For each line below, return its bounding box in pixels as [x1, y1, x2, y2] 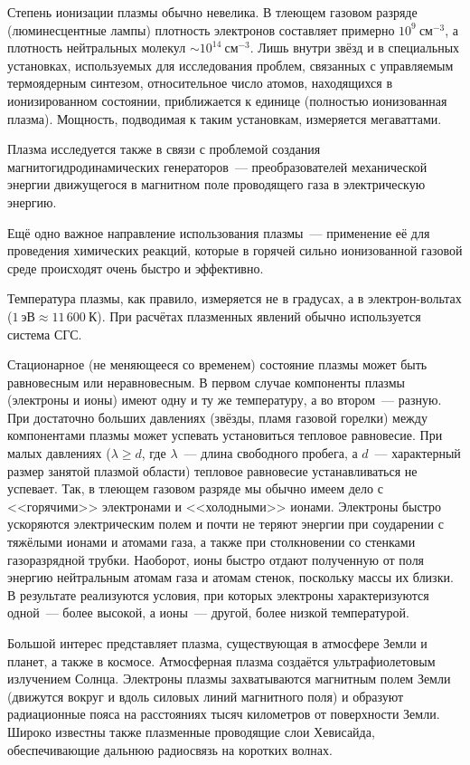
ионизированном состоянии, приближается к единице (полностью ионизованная [7, 91, 447, 110]
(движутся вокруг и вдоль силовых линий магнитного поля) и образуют [7, 686, 404, 705]
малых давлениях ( [7, 444, 111, 463]
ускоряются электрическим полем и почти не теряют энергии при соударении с [7, 514, 444, 533]
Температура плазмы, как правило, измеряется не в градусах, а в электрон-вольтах [7, 289, 462, 308]
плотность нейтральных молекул [7, 38, 186, 57]
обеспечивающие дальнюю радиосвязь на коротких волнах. [7, 740, 333, 759]
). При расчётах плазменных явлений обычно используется [97, 306, 421, 325]
